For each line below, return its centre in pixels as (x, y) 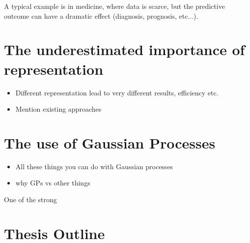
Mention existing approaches (58, 109)
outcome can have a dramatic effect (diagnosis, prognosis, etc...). (101, 15)
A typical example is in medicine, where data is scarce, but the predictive (114, 6)
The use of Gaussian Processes (110, 142)
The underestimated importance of (125, 49)
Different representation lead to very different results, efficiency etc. (117, 92)
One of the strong (30, 199)
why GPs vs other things (53, 183)
